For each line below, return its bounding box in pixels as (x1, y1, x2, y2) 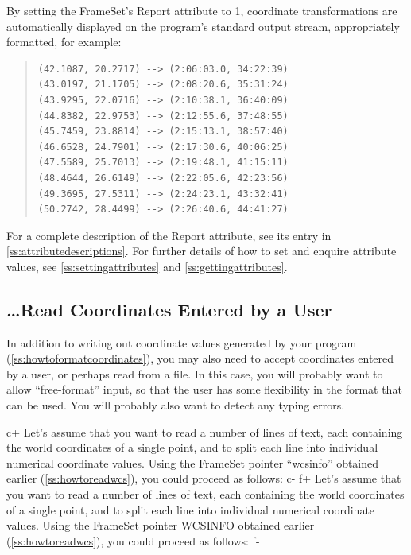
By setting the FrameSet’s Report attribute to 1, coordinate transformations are (6, 2, 397, 18)
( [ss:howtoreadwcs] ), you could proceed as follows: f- (6, 532, 260, 549)
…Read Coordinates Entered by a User (6, 297, 332, 321)
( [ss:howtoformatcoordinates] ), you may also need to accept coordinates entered (6, 350, 394, 367)
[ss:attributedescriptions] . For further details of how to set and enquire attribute (6, 243, 397, 259)
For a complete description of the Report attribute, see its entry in (6, 227, 332, 243)
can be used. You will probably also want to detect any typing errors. (6, 397, 345, 413)
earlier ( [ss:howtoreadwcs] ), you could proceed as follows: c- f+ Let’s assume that (6, 470, 401, 487)
